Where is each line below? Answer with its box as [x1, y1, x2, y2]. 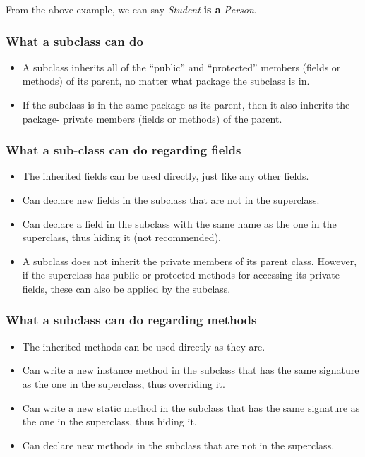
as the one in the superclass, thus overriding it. [22, 376, 225, 391]
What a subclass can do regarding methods [6, 311, 257, 329]
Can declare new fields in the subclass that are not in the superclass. [22, 193, 320, 207]
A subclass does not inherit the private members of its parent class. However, [22, 253, 357, 268]
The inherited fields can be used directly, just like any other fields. [22, 169, 309, 183]
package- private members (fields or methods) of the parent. [22, 111, 282, 126]
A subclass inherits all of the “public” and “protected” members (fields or [22, 59, 341, 74]
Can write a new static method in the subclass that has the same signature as [22, 400, 360, 415]
